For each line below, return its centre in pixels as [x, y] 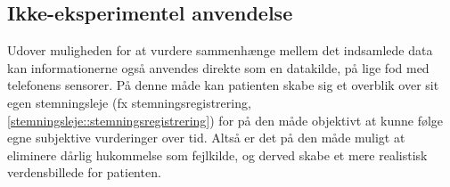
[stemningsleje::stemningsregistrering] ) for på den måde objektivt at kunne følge [225, 120]
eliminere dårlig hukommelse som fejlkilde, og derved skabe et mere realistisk [217, 154]
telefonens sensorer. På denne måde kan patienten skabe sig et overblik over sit [223, 85]
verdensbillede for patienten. [84, 172]
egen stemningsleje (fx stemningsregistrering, [129, 102]
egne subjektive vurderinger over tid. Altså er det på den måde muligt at [206, 138]
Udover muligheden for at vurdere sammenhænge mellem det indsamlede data [220, 50]
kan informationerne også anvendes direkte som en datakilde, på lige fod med [218, 67]
